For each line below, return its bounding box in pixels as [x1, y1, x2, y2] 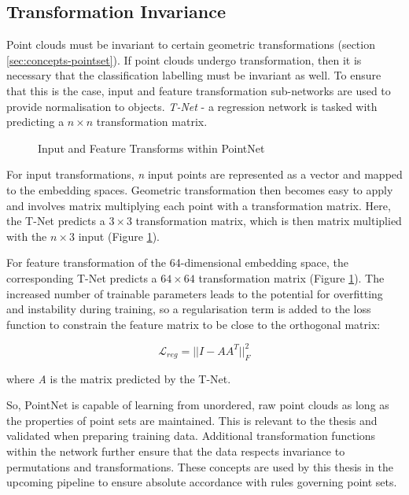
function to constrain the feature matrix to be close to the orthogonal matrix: [6, 316, 381, 332]
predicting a [6, 113, 64, 130]
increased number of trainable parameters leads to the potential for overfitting [6, 285, 383, 301]
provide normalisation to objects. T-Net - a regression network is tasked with [6, 98, 378, 114]
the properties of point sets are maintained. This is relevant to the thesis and [6, 412, 378, 428]
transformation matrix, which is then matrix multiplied [135, 212, 402, 229]
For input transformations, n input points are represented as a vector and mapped [6, 166, 403, 183]
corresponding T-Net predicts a [6, 269, 157, 286]
